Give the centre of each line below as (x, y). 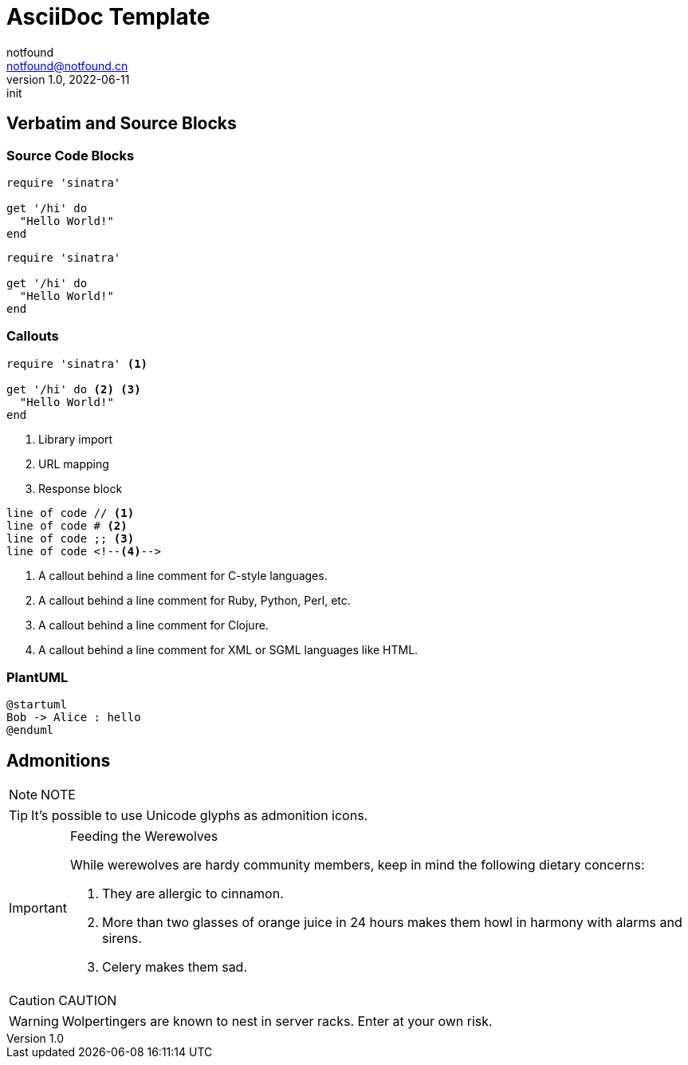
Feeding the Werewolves (144, 836)
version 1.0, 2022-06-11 (68, 79)
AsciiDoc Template (108, 17)
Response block (81, 488)
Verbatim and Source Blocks (122, 124)
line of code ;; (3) (71, 538)
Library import (75, 439)
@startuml (37, 705)
